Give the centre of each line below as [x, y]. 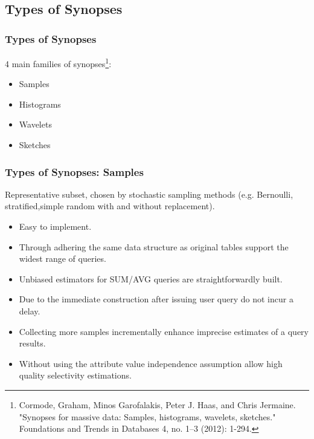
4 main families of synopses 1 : [58, 63]
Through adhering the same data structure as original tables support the [154, 246]
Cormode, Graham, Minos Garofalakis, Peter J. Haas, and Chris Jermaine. [157, 404]
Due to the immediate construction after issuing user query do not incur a [156, 299]
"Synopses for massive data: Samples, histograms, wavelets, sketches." [147, 416]
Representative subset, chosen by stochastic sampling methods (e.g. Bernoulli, [149, 194]
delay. [30, 311]
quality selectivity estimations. [75, 375]
